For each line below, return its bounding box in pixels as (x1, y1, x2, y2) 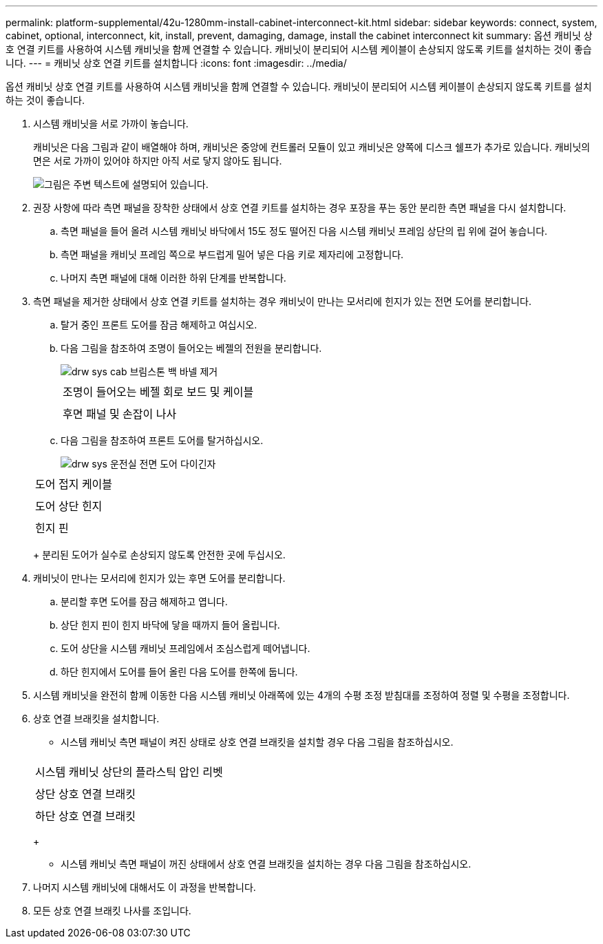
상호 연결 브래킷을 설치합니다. (33, 713, 160, 724)
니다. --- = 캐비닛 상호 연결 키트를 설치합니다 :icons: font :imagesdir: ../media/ (6, 57, 347, 69)
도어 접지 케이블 (35, 477, 113, 491)
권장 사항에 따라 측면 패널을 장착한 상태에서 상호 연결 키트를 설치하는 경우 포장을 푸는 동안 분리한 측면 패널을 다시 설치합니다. (33, 202, 567, 213)
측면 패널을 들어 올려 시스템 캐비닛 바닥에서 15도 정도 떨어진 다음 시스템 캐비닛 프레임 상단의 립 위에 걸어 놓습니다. (61, 225, 548, 237)
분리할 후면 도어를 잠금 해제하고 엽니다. (61, 596, 228, 607)
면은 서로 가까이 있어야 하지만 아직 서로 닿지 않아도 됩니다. (33, 155, 282, 167)
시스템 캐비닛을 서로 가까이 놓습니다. (33, 118, 189, 129)
